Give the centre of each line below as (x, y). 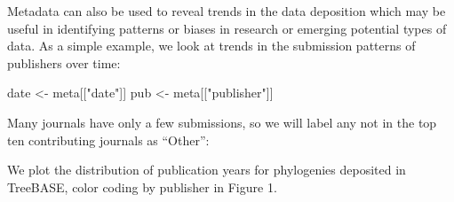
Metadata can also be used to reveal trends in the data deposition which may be (227, 11)
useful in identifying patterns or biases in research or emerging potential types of (227, 28)
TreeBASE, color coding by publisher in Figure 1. (142, 186)
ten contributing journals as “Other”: (108, 140)
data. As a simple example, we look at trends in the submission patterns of (211, 46)
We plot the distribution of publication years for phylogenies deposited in (207, 170)
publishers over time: (64, 62)
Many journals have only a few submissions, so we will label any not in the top (222, 122)
